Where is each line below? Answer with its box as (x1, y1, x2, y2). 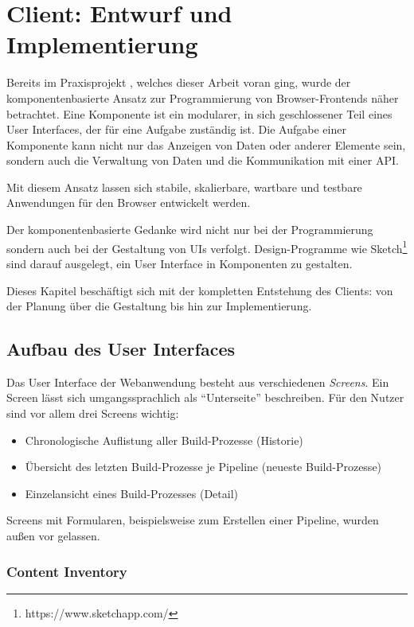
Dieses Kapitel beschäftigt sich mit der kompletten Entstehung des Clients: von (6, 282, 393, 298)
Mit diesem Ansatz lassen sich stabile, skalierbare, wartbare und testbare (6, 178, 362, 195)
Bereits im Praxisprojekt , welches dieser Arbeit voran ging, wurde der (6, 74, 351, 91)
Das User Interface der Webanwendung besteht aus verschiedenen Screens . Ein (6, 373, 389, 390)
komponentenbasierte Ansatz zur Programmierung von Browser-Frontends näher (6, 89, 399, 106)
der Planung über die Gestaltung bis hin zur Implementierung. (6, 298, 312, 314)
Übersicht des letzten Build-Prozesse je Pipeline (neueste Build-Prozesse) (25, 458, 382, 475)
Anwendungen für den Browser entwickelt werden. (6, 194, 251, 211)
